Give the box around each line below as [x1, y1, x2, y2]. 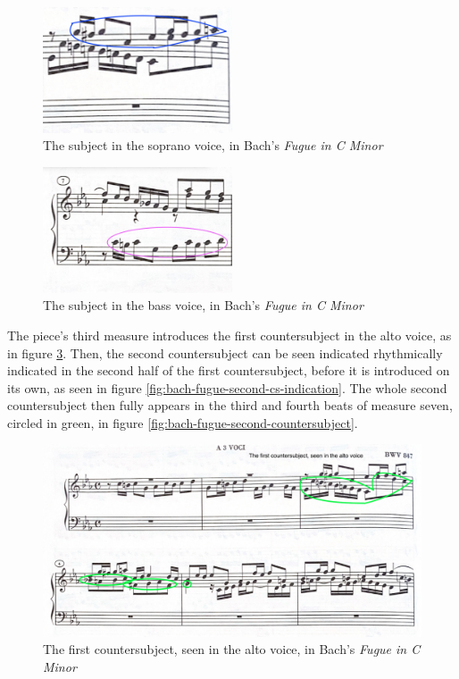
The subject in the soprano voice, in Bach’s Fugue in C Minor [43, 136, 383, 155]
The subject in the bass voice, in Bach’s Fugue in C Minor [43, 296, 363, 314]
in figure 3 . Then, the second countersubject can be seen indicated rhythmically [7, 343, 443, 362]
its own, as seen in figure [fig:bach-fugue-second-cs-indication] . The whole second [7, 378, 447, 397]
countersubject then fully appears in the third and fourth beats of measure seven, [7, 396, 453, 415]
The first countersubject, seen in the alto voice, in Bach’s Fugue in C [43, 640, 421, 658]
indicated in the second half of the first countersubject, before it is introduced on [7, 361, 450, 380]
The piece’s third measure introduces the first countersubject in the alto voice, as [7, 325, 452, 344]
